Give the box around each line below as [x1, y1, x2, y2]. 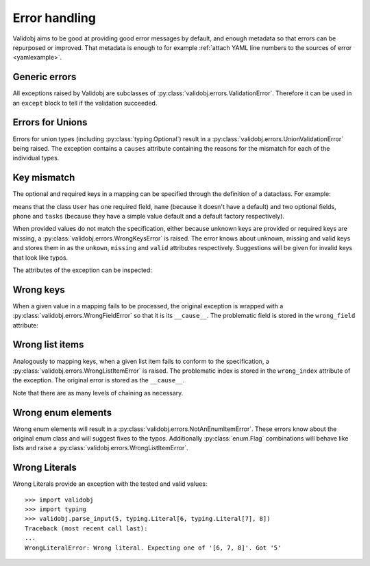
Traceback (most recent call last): [25, 524, 148, 532]
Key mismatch [12, 172, 75, 184]
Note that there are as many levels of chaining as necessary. [12, 389, 184, 397]
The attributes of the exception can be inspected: [12, 266, 152, 274]
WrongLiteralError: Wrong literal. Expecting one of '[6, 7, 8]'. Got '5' [25, 543, 282, 552]
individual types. [12, 154, 60, 162]
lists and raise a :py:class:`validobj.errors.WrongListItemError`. [12, 444, 188, 452]
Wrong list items [12, 339, 84, 351]
